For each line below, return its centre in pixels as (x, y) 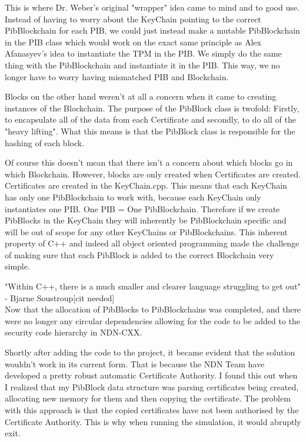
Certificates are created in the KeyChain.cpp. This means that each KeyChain (146, 185)
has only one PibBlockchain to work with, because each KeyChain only (133, 197)
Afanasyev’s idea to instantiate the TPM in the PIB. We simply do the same (143, 53)
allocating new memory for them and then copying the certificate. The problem (148, 398)
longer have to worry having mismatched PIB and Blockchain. (117, 76)
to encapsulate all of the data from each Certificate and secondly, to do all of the (150, 119)
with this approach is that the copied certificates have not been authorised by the (152, 410)
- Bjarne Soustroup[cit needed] (60, 297)
